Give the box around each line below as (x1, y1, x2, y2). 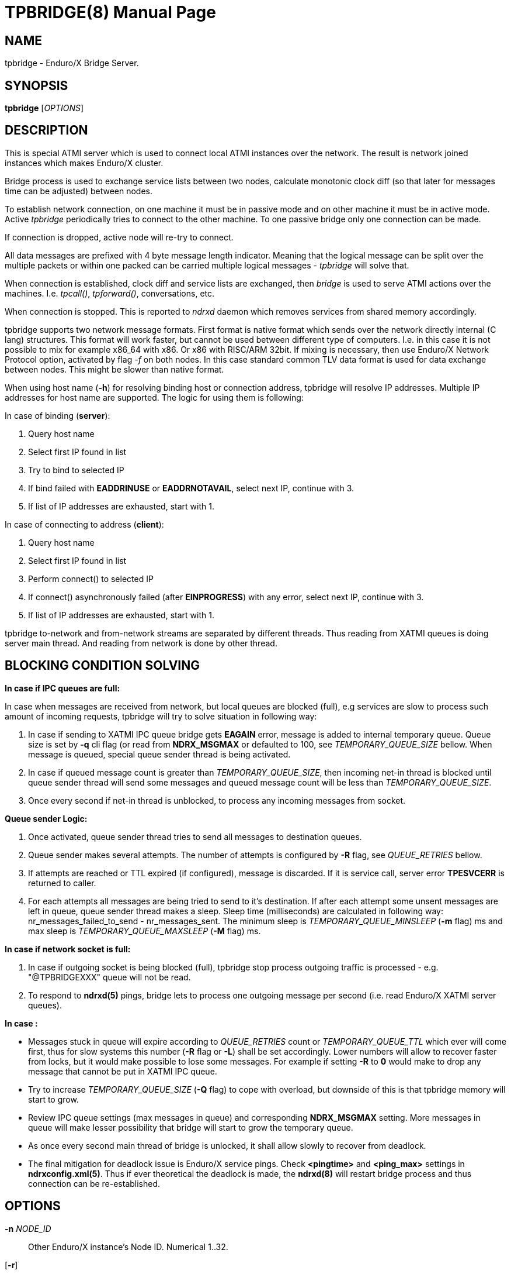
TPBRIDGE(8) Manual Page (5, 2, 216, 22)
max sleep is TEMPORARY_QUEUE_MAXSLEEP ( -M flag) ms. (28, 925, 261, 936)
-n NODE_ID (5, 1223, 51, 1234)
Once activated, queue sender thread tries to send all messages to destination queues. (28, 831, 362, 842)
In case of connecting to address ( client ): (5, 519, 164, 529)
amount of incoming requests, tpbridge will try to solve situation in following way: (5, 711, 317, 721)
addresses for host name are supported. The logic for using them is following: (5, 392, 304, 402)
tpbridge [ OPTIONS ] (5, 103, 84, 113)
